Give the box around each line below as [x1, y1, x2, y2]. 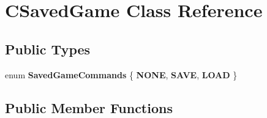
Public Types [5, 39, 91, 58]
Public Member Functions [5, 98, 173, 117]
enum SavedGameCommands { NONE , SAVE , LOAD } [5, 68, 238, 81]
